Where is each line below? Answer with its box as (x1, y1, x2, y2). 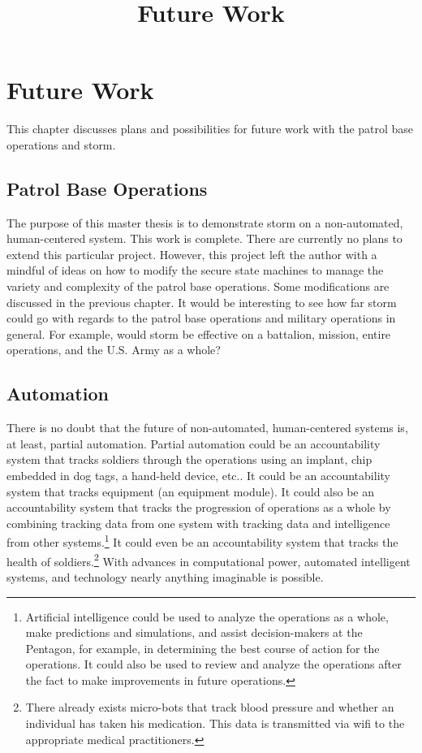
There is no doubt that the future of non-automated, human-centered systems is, (6, 419, 408, 436)
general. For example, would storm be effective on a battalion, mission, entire (6, 325, 391, 342)
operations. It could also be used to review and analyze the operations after (25, 656, 402, 673)
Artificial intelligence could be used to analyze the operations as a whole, (25, 608, 389, 625)
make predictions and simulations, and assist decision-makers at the (25, 624, 363, 641)
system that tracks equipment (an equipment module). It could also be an (6, 483, 374, 500)
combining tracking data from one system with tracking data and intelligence (6, 514, 390, 531)
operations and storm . (6, 136, 116, 153)
